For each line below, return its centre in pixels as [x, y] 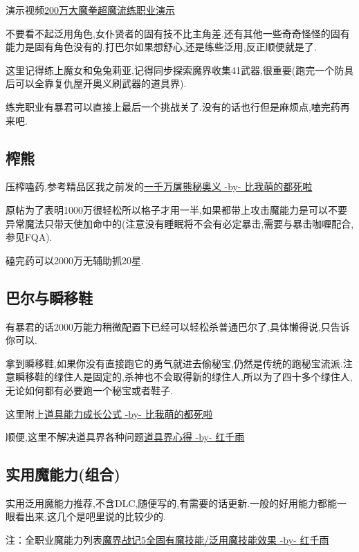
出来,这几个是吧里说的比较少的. [95, 516]
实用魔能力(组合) [63, 474]
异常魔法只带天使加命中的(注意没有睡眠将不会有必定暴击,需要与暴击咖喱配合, [180, 223]
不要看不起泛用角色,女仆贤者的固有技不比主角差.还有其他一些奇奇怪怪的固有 [178, 33]
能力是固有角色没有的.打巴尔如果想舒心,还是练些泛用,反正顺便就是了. [161, 47]
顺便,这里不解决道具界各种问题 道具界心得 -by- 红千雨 [125, 437]
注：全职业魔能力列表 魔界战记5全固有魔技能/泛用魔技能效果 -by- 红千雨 [167, 540]
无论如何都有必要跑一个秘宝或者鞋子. [89, 390]
